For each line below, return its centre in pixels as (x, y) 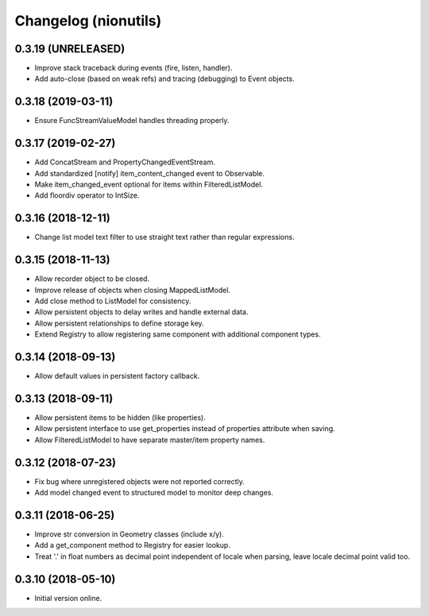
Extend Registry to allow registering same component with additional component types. (178, 334)
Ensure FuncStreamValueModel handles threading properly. (132, 121)
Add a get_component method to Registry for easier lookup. (132, 545)
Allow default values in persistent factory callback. (117, 376)
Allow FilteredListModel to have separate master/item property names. (150, 440)
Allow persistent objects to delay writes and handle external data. (141, 312)
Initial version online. (68, 598)
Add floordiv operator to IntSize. (87, 195)
